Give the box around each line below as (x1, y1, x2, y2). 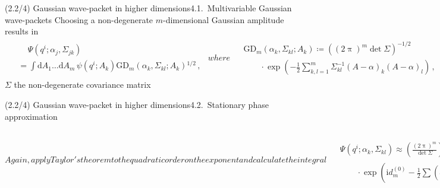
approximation (5, 110, 58, 122)
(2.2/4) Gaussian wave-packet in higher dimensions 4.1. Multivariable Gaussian (5, 2, 292, 14)
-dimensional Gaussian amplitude (163, 13, 284, 26)
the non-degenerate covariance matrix (14, 78, 151, 91)
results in (5, 25, 39, 37)
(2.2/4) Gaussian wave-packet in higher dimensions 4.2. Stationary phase (5, 98, 269, 110)
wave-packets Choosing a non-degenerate (5, 13, 153, 26)
